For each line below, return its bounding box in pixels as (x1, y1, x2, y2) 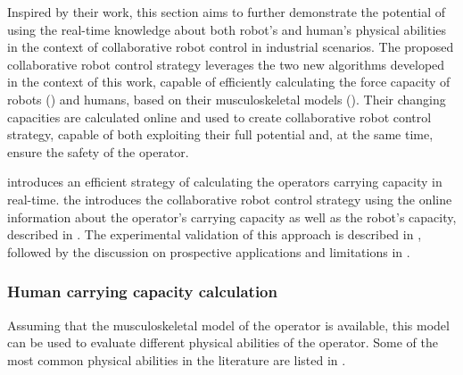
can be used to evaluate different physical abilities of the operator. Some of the (7, 333, 438, 352)
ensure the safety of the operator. (7, 142, 189, 161)
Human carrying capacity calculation (7, 280, 277, 303)
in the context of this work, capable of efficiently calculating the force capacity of (7, 72, 451, 91)
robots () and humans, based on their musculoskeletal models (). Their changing (7, 89, 446, 108)
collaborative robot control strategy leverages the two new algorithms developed (7, 54, 445, 73)
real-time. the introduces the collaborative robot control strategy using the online (7, 189, 452, 208)
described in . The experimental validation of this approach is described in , (7, 225, 422, 244)
